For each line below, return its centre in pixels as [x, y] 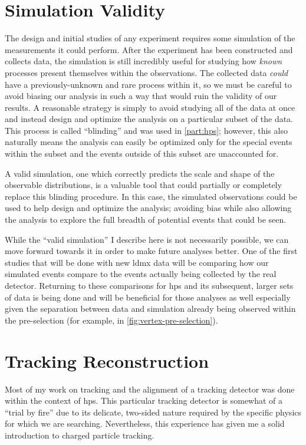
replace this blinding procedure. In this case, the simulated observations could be [151, 196]
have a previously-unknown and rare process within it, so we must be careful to [148, 84]
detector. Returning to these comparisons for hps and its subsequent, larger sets [149, 285]
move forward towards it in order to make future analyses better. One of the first [151, 251]
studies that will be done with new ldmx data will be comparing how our [137, 262]
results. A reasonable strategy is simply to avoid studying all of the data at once [150, 107]
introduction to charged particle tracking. [80, 435]
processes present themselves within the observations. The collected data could [147, 72]
